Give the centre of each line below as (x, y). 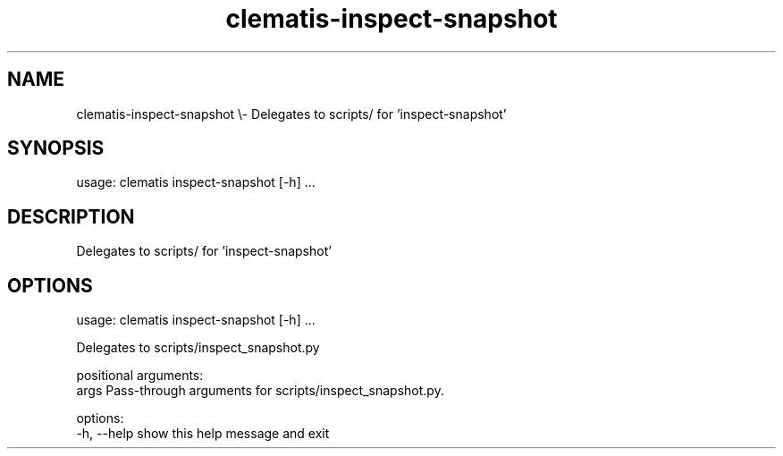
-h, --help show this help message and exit (203, 434)
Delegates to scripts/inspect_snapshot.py (198, 348)
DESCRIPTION (71, 216)
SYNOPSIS (56, 148)
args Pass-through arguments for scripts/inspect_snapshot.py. (260, 391)
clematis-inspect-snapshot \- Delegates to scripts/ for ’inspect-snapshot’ (291, 114)
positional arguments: (140, 376)
